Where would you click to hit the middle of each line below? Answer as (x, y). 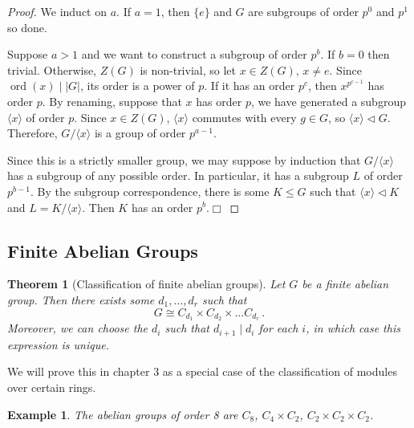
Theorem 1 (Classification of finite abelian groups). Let (146, 284)
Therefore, (32, 133)
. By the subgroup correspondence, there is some (150, 191)
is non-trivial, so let (188, 69)
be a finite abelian (345, 284)
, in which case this (353, 328)
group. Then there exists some (81, 299)
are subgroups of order (303, 11)
